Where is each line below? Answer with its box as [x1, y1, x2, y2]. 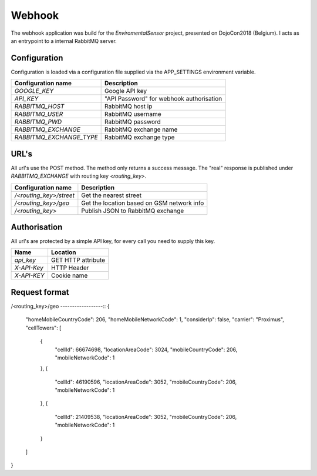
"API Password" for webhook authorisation [104, 95, 222, 103]
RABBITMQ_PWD [14, 118, 62, 126]
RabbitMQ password [104, 118, 161, 126]
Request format [11, 287, 69, 297]
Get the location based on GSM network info [81, 199, 204, 207]
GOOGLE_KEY [14, 87, 54, 95]
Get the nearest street [81, 191, 142, 199]
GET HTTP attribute [50, 256, 106, 264]
